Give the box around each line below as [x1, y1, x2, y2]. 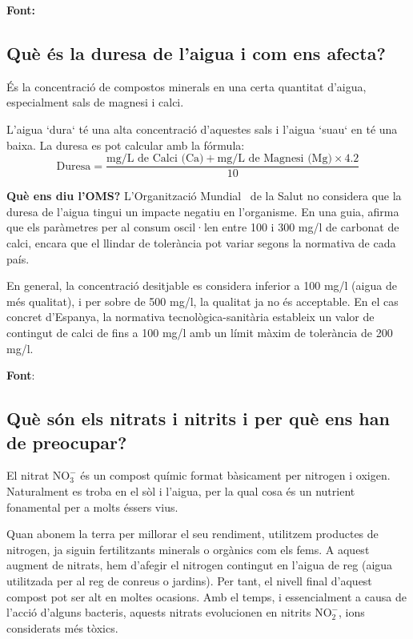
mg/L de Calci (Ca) [106, 153, 204, 165]
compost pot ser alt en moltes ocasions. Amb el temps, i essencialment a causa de [6, 588, 407, 605]
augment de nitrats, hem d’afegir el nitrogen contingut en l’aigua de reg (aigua [6, 557, 393, 573]
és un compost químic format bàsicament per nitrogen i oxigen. [80, 467, 391, 484]
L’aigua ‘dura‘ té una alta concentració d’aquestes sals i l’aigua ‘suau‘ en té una [6, 120, 398, 137]
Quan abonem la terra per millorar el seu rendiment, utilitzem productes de [6, 525, 379, 542]
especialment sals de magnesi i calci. [6, 94, 184, 111]
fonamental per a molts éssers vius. [6, 498, 178, 515]
